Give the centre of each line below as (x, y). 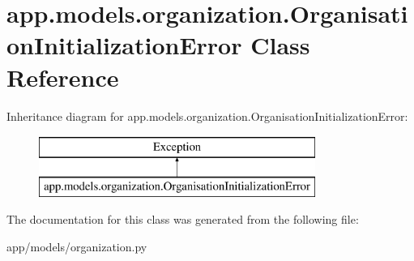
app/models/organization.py (77, 246)
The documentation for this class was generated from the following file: (183, 219)
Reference (63, 77)
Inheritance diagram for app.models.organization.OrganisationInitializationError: (207, 116)
